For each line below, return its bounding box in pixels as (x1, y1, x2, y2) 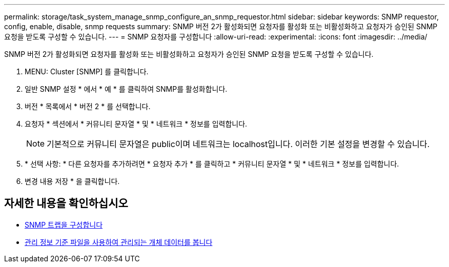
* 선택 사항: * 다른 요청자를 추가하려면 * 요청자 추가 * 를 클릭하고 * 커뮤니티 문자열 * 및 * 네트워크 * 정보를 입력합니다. (25, 159, 399, 168)
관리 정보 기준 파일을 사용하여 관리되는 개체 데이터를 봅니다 (25, 237, 213, 247)
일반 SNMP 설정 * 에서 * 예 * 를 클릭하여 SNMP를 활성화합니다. (25, 85, 228, 93)
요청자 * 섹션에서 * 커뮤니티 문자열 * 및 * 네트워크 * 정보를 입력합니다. (25, 119, 248, 128)
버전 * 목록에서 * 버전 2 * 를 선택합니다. (25, 102, 151, 111)
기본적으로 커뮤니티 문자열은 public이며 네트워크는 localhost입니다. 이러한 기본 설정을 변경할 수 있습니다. (47, 139, 430, 149)
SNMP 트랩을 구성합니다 (25, 220, 103, 229)
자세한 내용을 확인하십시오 (4, 197, 128, 210)
